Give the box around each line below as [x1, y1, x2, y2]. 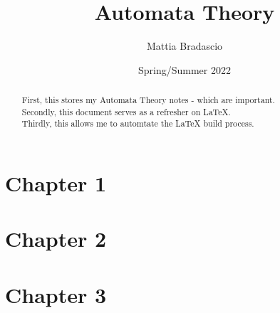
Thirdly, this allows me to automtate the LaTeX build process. [21, 117, 254, 129]
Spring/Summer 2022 [138, 62, 231, 77]
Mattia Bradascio [146, 38, 223, 53]
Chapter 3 [5, 280, 107, 309]
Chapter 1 [5, 169, 107, 198]
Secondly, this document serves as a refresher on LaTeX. [21, 105, 231, 117]
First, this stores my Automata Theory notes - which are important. [21, 94, 275, 106]
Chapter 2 [5, 224, 107, 253]
